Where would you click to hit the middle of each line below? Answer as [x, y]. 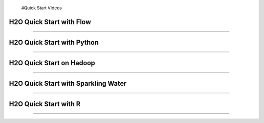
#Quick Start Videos [42, 8]
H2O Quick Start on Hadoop [52, 63]
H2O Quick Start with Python [54, 42]
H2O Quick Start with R [45, 104]
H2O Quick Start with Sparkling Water [68, 83]
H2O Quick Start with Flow [50, 22]
